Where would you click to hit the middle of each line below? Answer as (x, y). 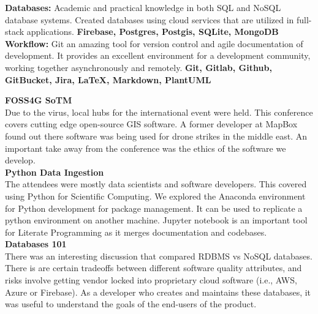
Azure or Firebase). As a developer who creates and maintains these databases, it (158, 292)
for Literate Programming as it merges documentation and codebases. (136, 232)
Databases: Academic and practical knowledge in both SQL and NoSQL (143, 7)
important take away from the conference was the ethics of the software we (146, 148)
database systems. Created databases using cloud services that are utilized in (150, 19)
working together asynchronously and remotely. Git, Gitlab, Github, (138, 67)
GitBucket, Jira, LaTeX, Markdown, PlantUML (108, 79)
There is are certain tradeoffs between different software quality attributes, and (153, 268)
